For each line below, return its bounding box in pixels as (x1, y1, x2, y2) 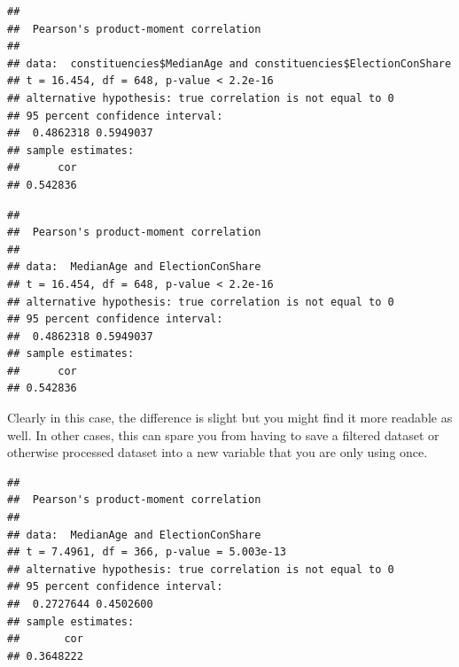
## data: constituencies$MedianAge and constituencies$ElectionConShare (7, 57, 452, 70)
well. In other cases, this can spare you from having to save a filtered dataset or (7, 425, 440, 444)
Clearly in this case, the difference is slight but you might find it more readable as (7, 408, 453, 427)
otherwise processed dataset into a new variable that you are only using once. (7, 443, 428, 461)
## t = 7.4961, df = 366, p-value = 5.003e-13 (7, 546, 286, 559)
